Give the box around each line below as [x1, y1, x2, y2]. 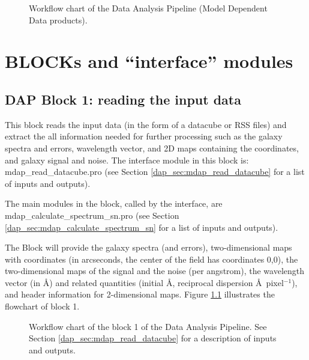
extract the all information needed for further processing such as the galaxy [5, 130, 283, 142]
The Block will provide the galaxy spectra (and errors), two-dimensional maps [5, 241, 292, 254]
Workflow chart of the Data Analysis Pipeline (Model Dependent [29, 2, 268, 14]
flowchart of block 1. [5, 300, 80, 313]
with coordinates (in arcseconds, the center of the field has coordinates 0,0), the [5, 252, 298, 265]
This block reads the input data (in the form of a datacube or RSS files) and [5, 118, 287, 130]
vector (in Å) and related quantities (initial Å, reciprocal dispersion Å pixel [5, 276, 284, 288]
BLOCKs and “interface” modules [5, 49, 293, 73]
